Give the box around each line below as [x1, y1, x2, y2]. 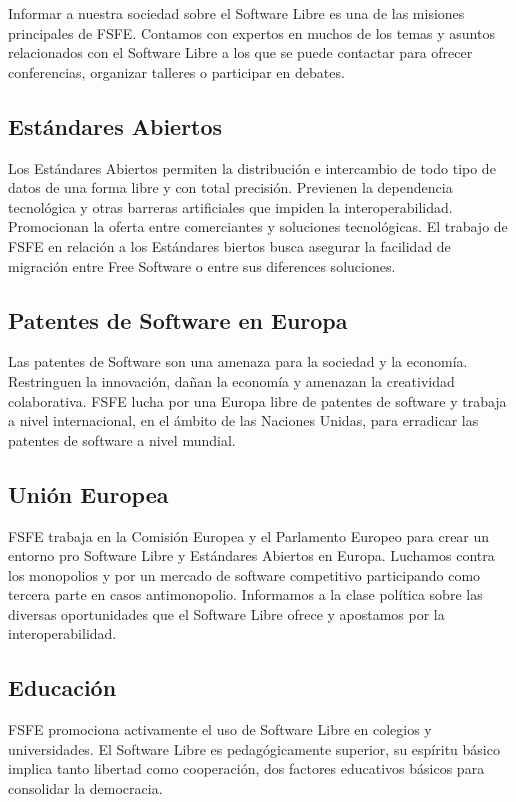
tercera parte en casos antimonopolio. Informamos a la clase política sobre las [8, 584, 483, 605]
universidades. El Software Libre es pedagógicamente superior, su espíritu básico [8, 738, 500, 759]
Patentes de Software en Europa [8, 304, 348, 335]
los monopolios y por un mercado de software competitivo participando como [8, 564, 481, 585]
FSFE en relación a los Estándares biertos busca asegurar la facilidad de [8, 235, 451, 256]
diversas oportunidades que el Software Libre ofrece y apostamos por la [8, 603, 445, 624]
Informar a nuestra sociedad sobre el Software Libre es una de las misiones [8, 3, 465, 23]
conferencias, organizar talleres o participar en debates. [8, 61, 345, 82]
